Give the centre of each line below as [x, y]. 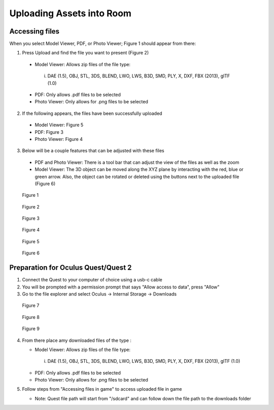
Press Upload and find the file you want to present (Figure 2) [85, 53]
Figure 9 [31, 329]
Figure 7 [31, 306]
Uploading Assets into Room [71, 13]
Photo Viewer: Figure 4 [59, 139]
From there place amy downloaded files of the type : [77, 340]
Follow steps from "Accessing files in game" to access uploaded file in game [102, 389]
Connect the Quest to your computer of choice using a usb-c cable [92, 280]
